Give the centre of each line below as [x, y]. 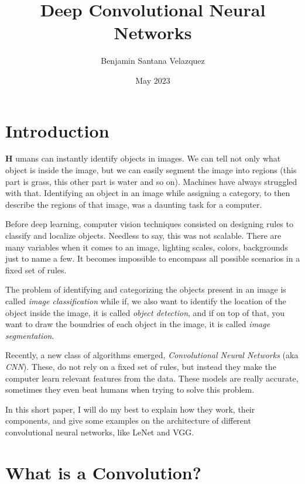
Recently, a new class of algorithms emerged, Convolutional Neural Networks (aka [152, 355]
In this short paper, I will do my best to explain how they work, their [130, 409]
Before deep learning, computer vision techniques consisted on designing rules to [149, 224]
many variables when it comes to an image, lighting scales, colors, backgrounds [147, 247]
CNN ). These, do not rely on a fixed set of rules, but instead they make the [141, 366]
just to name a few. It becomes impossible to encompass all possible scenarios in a [153, 258]
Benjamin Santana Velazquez [153, 61]
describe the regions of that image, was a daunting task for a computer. [134, 204]
